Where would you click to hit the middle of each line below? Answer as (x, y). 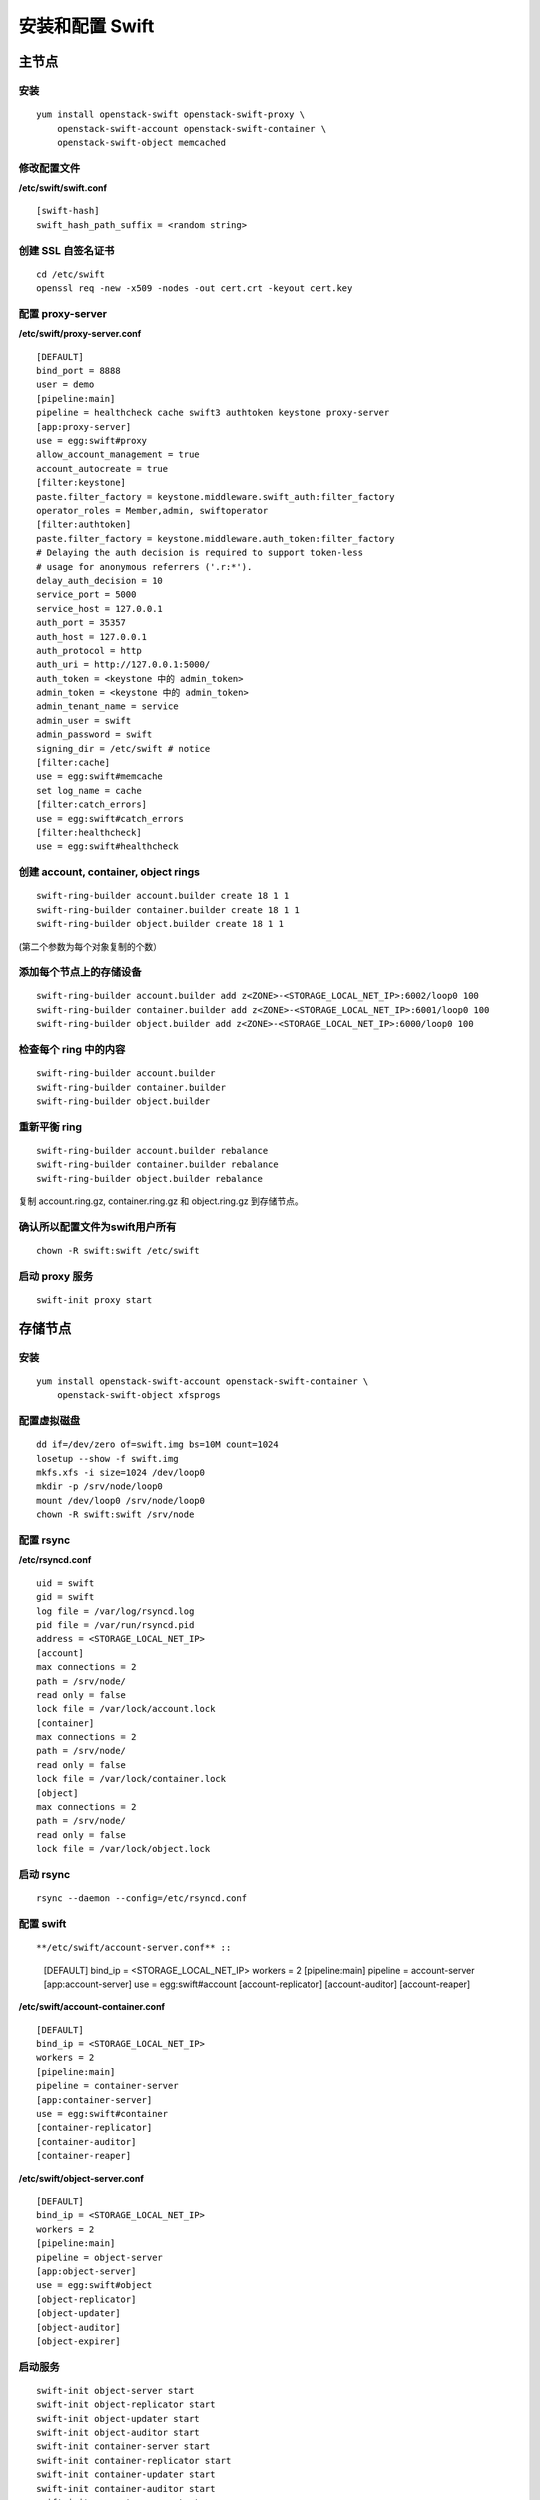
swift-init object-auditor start (118, 2433)
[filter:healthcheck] (89, 832)
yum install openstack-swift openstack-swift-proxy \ (170, 114)
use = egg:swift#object (94, 2285)
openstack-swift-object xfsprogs (139, 1395)
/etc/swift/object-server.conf (81, 2178)
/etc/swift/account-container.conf (91, 2007)
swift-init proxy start (94, 1300)
